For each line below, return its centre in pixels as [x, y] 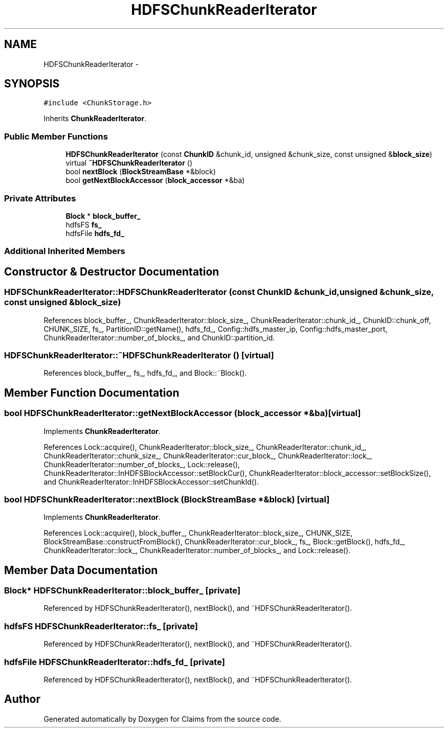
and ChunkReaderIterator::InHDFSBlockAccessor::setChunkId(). [151, 482]
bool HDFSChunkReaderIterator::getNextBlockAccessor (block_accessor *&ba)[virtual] [183, 413]
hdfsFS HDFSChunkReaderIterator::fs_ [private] [101, 626]
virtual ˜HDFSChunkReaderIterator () [129, 163]
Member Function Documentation [92, 393]
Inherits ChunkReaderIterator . [95, 119]
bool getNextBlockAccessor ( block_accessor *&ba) [155, 180]
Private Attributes [40, 198]
